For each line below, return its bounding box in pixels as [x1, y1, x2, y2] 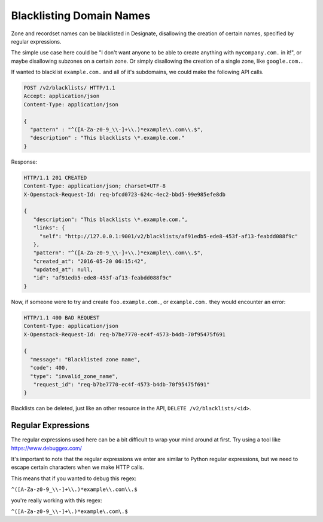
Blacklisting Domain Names [11, 9, 151, 22]
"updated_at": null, [33, 266, 94, 273]
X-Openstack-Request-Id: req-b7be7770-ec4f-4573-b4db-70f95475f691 [23, 331, 226, 337]
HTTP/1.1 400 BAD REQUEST [23, 314, 100, 321]
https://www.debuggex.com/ [11, 444, 82, 452]
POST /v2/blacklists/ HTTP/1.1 [23, 84, 116, 91]
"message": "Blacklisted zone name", [30, 356, 141, 363]
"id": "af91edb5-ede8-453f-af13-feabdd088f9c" [33, 275, 172, 281]
